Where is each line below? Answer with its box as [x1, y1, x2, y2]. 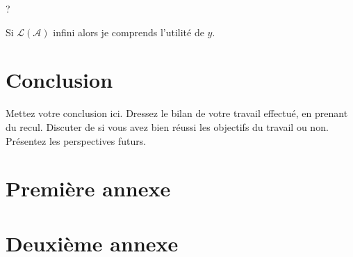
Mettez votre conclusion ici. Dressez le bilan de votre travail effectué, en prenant [6, 106, 348, 120]
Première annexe [6, 174, 171, 203]
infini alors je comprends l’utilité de [53, 24, 204, 39]
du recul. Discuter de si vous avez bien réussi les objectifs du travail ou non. [6, 119, 329, 134]
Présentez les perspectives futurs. [6, 133, 147, 148]
